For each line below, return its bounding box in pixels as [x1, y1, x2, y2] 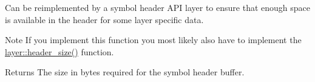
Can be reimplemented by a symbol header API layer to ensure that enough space [5, 1, 310, 13]
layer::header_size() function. [5, 45, 114, 58]
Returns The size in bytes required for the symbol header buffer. [5, 66, 245, 78]
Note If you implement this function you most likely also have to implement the [5, 33, 302, 46]
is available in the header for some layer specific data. [5, 13, 204, 26]
